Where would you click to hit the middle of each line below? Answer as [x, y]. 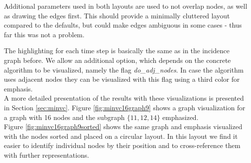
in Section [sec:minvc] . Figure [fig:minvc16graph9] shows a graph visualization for [125, 107]
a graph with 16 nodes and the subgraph [64, 117]
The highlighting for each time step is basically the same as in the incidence [117, 51]
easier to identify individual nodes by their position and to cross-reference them [122, 145]
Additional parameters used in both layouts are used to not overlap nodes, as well [126, 6]
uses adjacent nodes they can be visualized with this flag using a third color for [122, 79]
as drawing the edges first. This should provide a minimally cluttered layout [117, 15]
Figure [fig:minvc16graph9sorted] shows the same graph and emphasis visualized [123, 126]
